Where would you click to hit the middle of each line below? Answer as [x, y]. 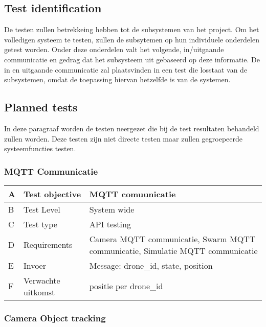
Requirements [48, 245]
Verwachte [42, 280]
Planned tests [41, 107]
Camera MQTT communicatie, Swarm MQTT [172, 239]
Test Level [42, 209]
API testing [110, 224]
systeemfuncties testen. [40, 148]
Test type [40, 224]
